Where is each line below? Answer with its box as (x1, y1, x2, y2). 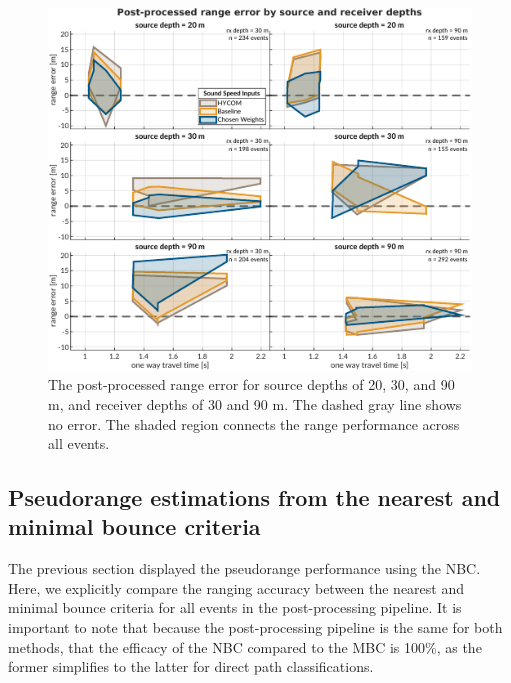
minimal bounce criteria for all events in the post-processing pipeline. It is (8, 597, 462, 618)
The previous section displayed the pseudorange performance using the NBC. (8, 558, 481, 579)
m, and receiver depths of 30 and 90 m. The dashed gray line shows (48, 393, 462, 414)
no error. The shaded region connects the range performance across (48, 413, 460, 434)
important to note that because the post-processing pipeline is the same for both (8, 617, 503, 638)
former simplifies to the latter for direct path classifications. (8, 656, 374, 677)
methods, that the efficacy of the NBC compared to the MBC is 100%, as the (8, 636, 482, 657)
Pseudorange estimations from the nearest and (8, 482, 501, 513)
